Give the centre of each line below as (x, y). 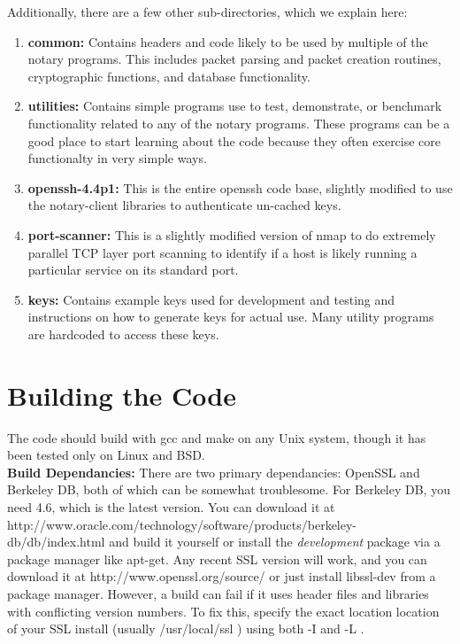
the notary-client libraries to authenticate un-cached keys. (184, 205)
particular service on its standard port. (133, 270)
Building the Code (122, 395)
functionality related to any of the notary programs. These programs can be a (239, 123)
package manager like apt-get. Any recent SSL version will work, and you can (217, 559)
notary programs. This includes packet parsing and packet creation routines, (234, 59)
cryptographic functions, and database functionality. (169, 76)
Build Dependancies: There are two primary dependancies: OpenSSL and (214, 472)
